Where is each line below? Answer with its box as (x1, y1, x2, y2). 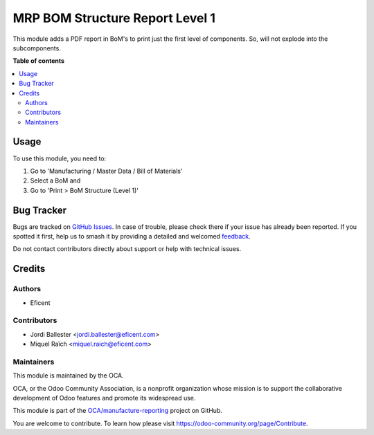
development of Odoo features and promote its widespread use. (12, 394, 196, 402)
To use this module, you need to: (12, 154, 107, 163)
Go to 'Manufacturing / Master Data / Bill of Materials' (30, 167, 183, 175)
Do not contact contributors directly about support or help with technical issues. (12, 245, 242, 253)
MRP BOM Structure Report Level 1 (12, 10, 216, 26)
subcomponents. (12, 44, 62, 52)
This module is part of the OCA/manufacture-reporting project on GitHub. (12, 407, 223, 415)
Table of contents (12, 57, 65, 65)
